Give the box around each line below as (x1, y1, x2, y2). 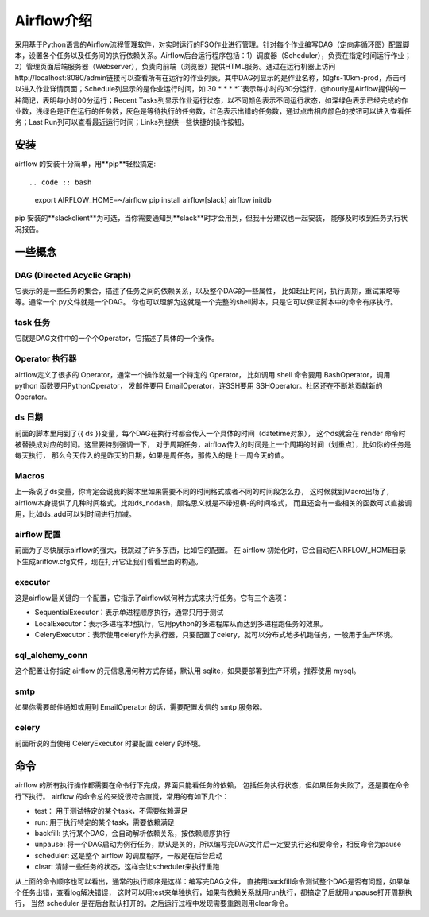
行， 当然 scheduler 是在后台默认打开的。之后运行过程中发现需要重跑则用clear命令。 (14, 899, 293, 908)
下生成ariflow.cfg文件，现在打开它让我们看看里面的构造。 (14, 556, 203, 566)
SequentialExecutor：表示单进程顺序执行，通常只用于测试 (34, 608, 224, 617)
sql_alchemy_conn (14, 649, 88, 660)
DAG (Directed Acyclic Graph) (14, 269, 132, 281)
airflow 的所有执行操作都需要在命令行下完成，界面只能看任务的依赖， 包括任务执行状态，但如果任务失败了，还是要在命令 (14, 780, 410, 790)
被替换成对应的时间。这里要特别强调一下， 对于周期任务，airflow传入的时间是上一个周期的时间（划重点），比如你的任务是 (14, 439, 412, 449)
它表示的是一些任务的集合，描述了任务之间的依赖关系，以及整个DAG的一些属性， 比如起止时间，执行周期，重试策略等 (14, 286, 400, 296)
